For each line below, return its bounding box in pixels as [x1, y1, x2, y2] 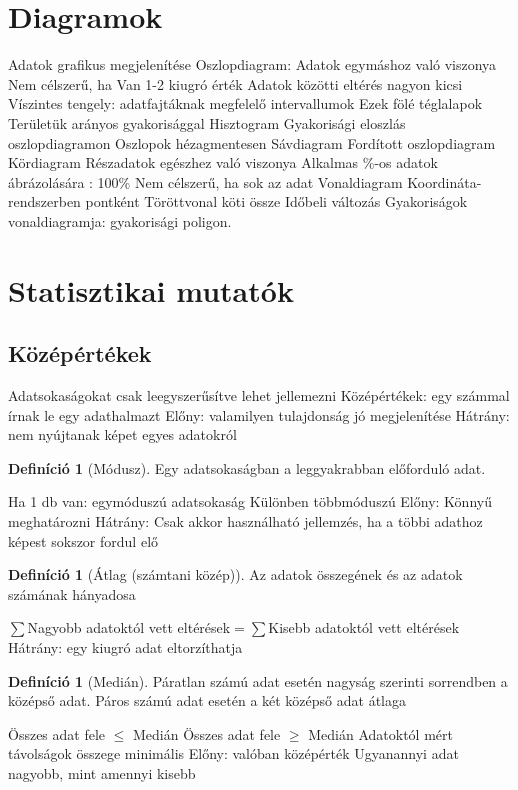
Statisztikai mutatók [8, 269, 294, 310]
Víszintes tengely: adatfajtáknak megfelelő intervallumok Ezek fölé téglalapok [8, 93, 483, 114]
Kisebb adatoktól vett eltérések [268, 617, 460, 638]
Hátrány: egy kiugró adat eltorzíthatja [8, 636, 243, 657]
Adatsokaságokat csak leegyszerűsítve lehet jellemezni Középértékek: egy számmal [8, 385, 510, 406]
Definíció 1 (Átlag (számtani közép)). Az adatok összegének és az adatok [8, 564, 463, 585]
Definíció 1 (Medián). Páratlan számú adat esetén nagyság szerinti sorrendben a [8, 670, 508, 691]
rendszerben [8, 191, 81, 212]
